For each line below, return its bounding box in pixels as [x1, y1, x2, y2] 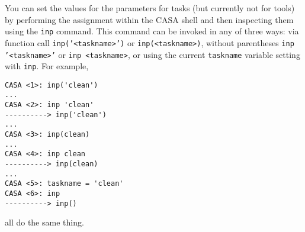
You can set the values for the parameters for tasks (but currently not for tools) [5, 2, 295, 14]
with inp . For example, [5, 60, 89, 72]
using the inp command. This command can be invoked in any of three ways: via [5, 25, 299, 37]
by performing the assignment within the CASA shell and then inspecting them [5, 13, 294, 25]
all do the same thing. [5, 216, 84, 228]
